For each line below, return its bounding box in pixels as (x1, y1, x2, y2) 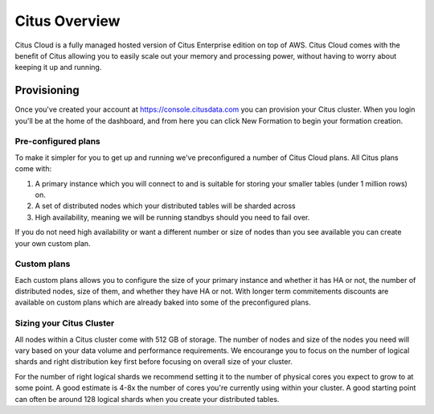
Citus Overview (14, 12, 121, 30)
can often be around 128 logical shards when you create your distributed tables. (14, 394, 280, 404)
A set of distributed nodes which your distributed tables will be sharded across (35, 201, 297, 211)
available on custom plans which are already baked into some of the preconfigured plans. (14, 297, 311, 307)
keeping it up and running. (14, 63, 102, 72)
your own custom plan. (14, 238, 92, 248)
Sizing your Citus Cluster (14, 318, 115, 329)
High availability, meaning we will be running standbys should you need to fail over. (35, 212, 310, 222)
